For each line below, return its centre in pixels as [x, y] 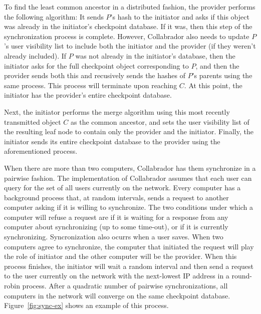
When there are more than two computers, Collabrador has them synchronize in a [130, 168]
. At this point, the [213, 85]
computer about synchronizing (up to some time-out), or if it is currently [116, 227]
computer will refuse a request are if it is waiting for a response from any [116, 217]
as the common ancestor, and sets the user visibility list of [160, 121]
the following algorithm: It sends [54, 16]
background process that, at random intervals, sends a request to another [116, 197]
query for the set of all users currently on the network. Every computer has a [122, 188]
